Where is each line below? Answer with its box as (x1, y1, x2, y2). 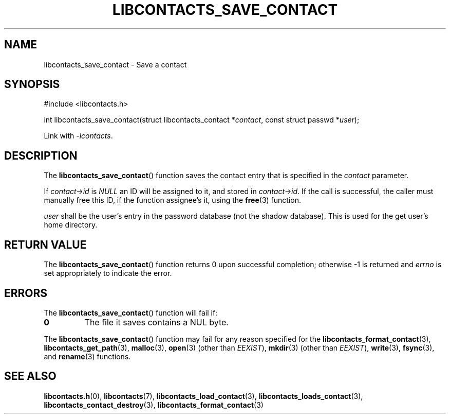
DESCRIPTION (4, 149, 78, 162)
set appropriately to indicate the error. (44, 269, 172, 278)
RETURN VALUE (4, 238, 87, 251)
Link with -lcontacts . (44, 131, 113, 141)
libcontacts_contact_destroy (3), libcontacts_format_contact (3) (44, 400, 264, 409)
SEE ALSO (4, 370, 57, 383)
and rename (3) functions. (44, 352, 131, 361)
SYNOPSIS (4, 78, 60, 91)
